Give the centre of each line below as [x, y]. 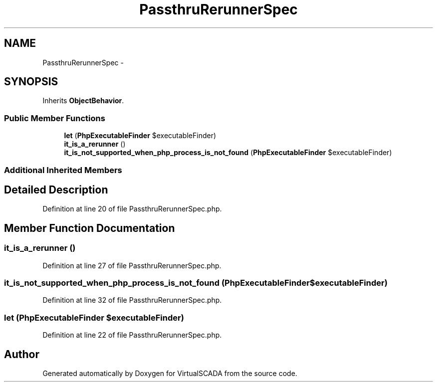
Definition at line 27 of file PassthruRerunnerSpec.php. [132, 265]
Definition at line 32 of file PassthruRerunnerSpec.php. [132, 300]
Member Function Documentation [90, 228]
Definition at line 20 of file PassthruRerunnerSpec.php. [132, 209]
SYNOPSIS [31, 82]
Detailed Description [56, 190]
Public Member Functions [55, 118]
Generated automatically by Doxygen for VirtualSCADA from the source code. [170, 373]
